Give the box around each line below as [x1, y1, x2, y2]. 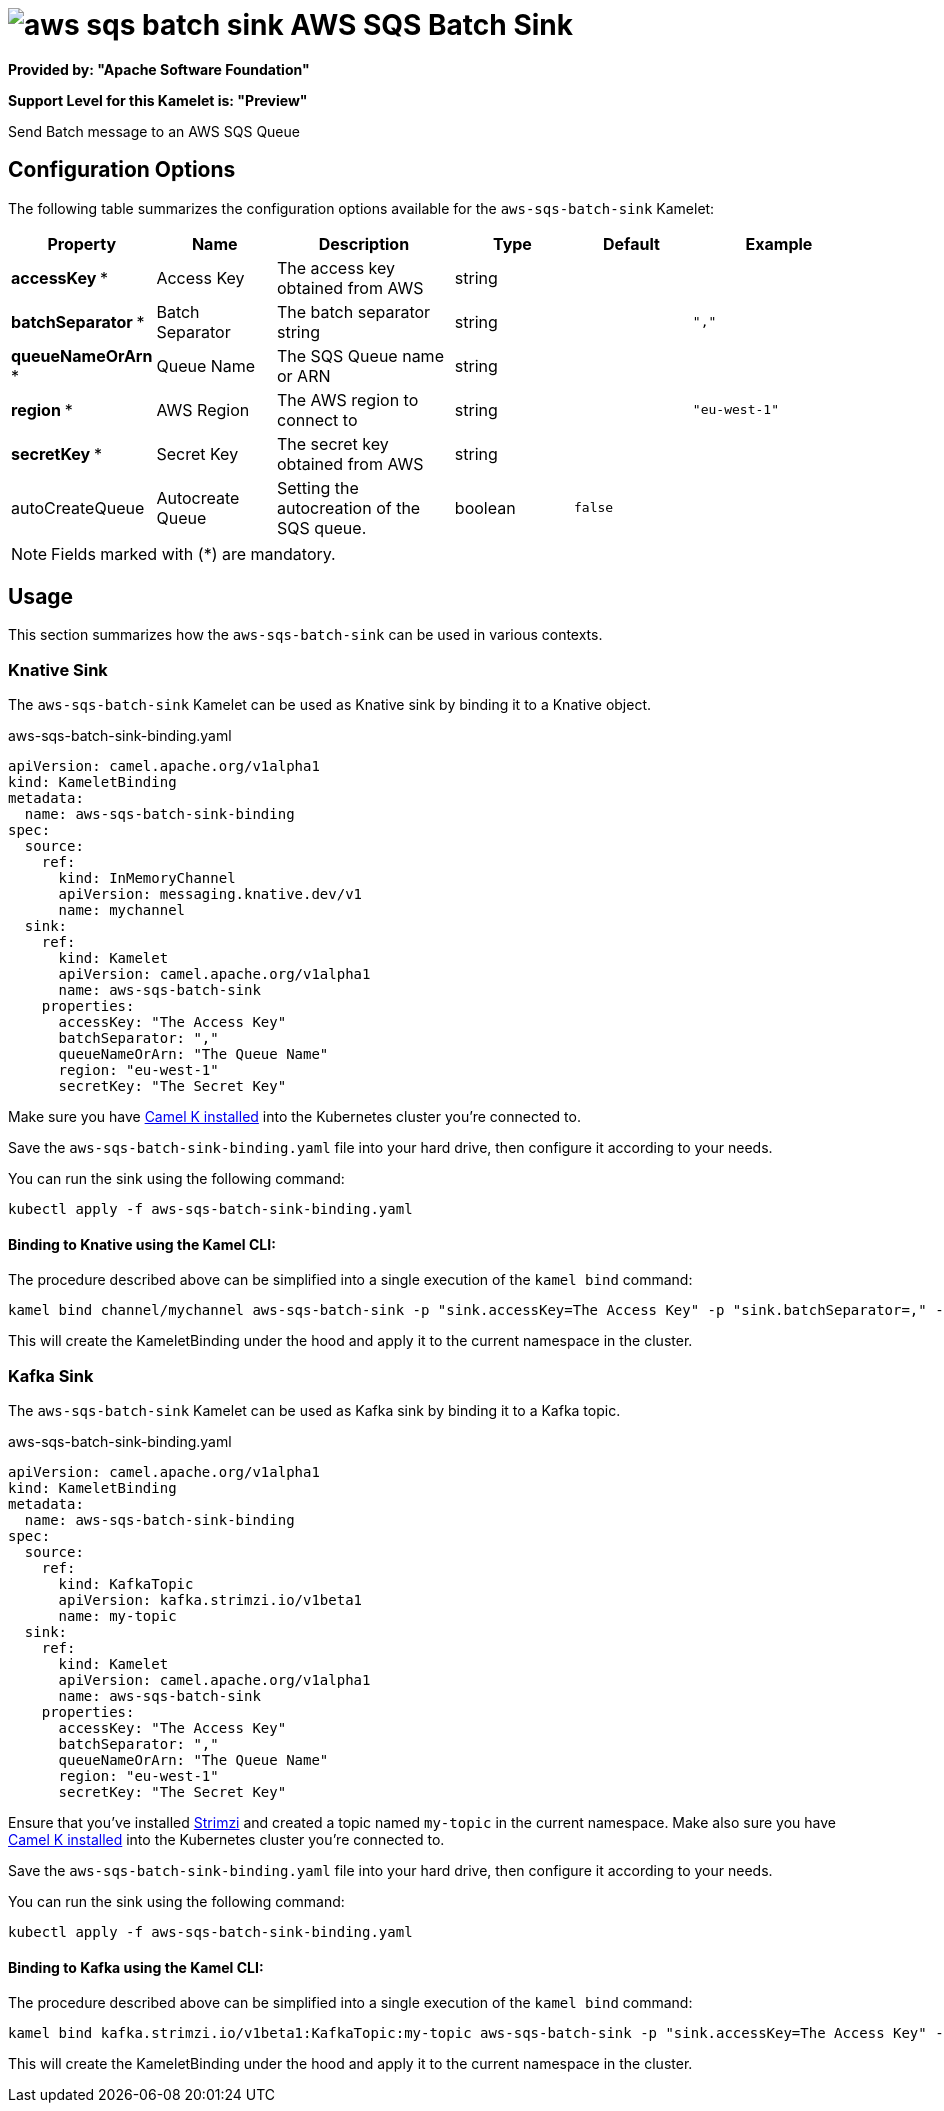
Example [745, 233, 813, 254]
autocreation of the [276, 497, 421, 518]
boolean [454, 497, 516, 518]
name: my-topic [58, 1608, 177, 1625]
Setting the [276, 477, 359, 498]
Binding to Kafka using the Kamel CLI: [8, 1958, 264, 1976]
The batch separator [276, 301, 431, 322]
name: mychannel [58, 902, 186, 919]
